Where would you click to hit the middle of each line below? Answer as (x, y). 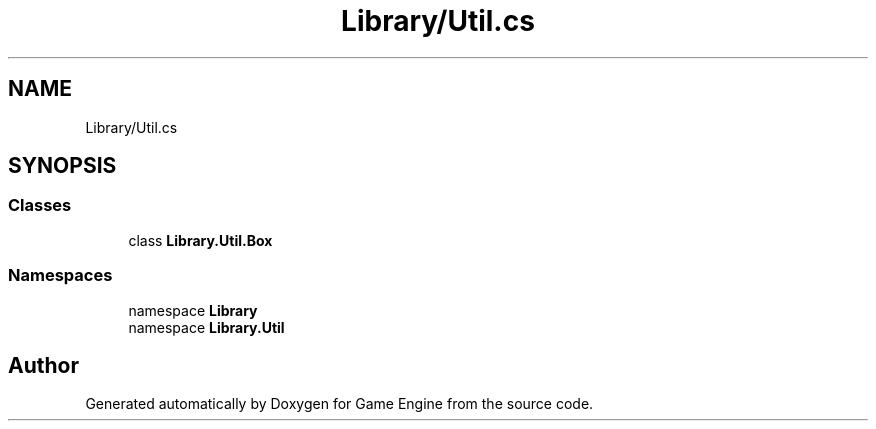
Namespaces (60, 275)
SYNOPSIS (62, 166)
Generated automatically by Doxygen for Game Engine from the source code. (339, 404)
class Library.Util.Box (200, 240)
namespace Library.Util (206, 327)
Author (43, 365)
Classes (40, 205)
